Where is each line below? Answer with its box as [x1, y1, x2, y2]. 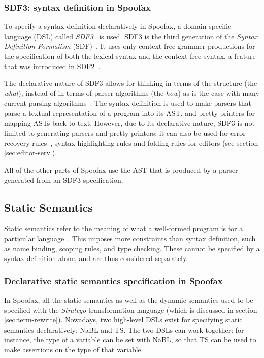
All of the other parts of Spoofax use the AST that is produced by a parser [4, 164, 238, 175]
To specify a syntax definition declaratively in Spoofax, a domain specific [4, 21, 232, 31]
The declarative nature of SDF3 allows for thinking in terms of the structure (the [4, 78, 257, 88]
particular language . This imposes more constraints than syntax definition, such [4, 233, 256, 243]
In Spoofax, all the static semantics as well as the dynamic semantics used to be [4, 294, 253, 305]
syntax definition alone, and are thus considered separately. [4, 253, 188, 264]
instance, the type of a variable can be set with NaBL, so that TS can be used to [4, 334, 256, 345]
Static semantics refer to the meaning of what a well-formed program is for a [4, 223, 243, 234]
